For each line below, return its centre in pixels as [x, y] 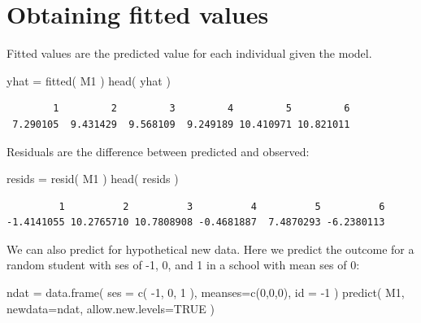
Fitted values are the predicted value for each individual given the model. [189, 53]
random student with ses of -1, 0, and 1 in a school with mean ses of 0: [183, 265]
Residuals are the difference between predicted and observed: [158, 151]
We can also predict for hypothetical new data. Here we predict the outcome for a [210, 249]
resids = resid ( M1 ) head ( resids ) [93, 179]
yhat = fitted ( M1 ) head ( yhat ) [89, 80]
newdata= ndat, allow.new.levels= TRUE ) [111, 308]
